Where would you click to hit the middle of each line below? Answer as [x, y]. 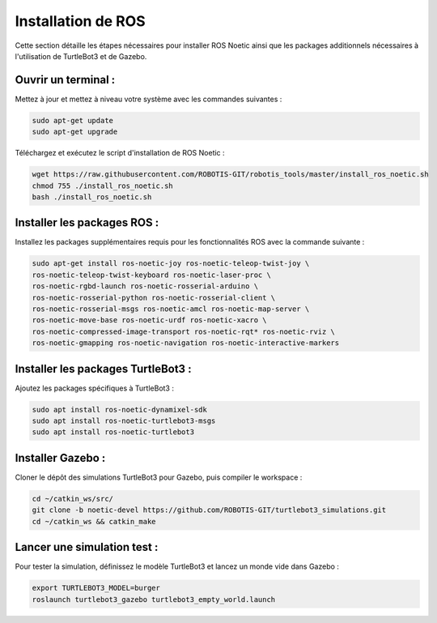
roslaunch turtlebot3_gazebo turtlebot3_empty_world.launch [154, 599]
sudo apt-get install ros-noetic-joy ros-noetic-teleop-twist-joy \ [171, 264]
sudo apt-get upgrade [75, 132]
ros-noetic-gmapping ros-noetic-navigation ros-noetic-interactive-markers [186, 343]
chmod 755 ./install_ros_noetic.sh [102, 186]
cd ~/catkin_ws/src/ [72, 499]
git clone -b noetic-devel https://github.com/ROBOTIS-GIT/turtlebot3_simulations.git [209, 510]
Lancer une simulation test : [87, 547]
